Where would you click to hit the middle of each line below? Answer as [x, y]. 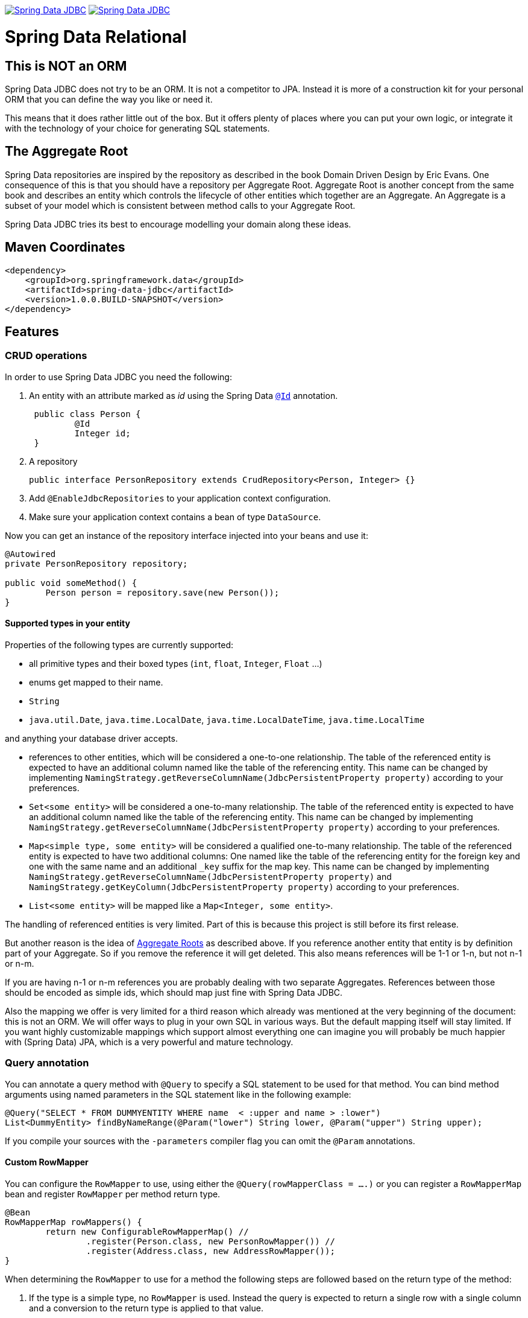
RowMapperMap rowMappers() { [74, 1222]
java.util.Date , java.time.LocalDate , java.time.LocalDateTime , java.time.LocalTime [227, 720]
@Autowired [30, 554]
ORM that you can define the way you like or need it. [109, 99]
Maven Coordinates [65, 247]
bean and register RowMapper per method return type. [113, 1194]
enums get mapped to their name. [96, 683]
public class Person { [87, 414]
